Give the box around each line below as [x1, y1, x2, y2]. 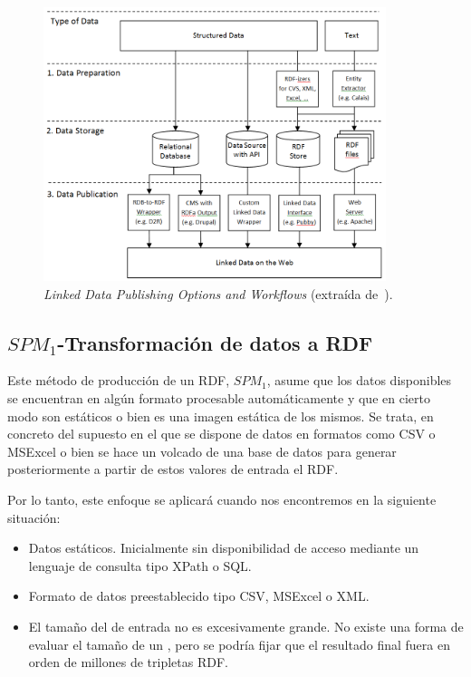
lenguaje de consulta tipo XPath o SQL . [28, 556, 252, 575]
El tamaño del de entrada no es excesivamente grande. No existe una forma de [28, 616, 464, 635]
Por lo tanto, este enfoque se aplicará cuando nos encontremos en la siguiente [7, 489, 437, 508]
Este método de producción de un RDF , [7, 371, 230, 390]
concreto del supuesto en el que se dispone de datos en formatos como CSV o [7, 424, 436, 443]
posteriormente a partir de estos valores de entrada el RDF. [7, 459, 339, 479]
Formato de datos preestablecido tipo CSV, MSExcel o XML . [28, 586, 370, 605]
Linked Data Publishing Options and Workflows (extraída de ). [43, 284, 393, 303]
